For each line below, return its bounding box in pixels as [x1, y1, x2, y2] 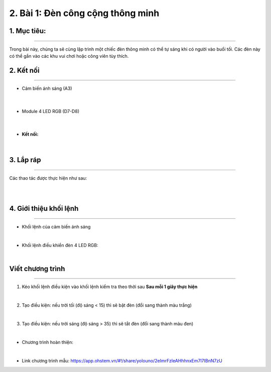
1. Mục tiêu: [9, 27, 46, 35]
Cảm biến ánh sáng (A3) [22, 85, 72, 91]
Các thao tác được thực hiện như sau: [9, 175, 87, 181]
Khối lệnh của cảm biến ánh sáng [22, 223, 91, 229]
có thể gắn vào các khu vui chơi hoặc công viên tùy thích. [9, 53, 129, 59]
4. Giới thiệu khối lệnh [9, 204, 79, 213]
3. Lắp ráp [9, 156, 41, 164]
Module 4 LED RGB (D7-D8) [22, 108, 80, 114]
